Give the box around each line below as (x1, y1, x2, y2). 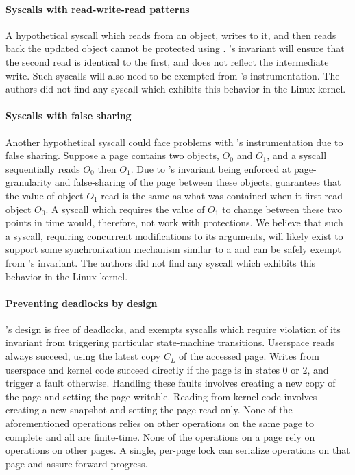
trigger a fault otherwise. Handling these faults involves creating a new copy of (5, 376, 336, 390)
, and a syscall (267, 148, 327, 162)
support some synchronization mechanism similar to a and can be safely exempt (5, 242, 341, 256)
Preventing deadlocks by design (5, 295, 158, 310)
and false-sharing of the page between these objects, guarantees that (55, 175, 341, 189)
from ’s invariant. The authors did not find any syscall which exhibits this (5, 255, 316, 269)
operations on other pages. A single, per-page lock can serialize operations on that (5, 443, 350, 457)
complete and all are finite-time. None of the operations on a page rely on (5, 429, 315, 443)
